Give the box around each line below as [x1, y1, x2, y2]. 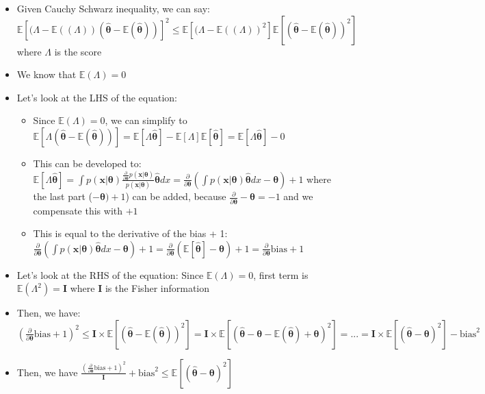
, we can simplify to [105, 113, 187, 127]
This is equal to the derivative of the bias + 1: [33, 226, 228, 241]
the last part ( [33, 189, 93, 204]
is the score [54, 44, 102, 58]
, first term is [253, 267, 309, 282]
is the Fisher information [105, 281, 210, 295]
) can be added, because [125, 189, 226, 204]
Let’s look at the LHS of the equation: [16, 90, 177, 104]
